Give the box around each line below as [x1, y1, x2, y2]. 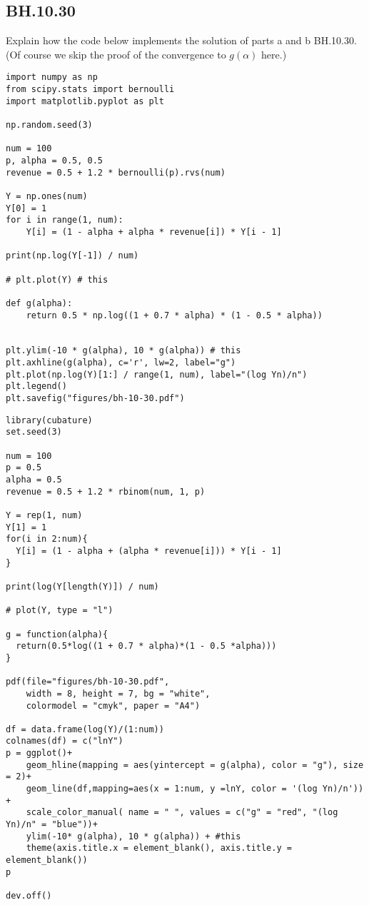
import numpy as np [6, 72, 98, 83]
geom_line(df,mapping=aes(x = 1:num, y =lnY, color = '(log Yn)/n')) [26, 784, 364, 794]
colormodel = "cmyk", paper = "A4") [26, 700, 201, 711]
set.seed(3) [6, 427, 62, 438]
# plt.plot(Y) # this [6, 274, 108, 285]
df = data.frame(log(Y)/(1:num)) [6, 724, 164, 734]
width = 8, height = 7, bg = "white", [26, 688, 211, 699]
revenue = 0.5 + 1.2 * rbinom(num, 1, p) [6, 486, 206, 497]
